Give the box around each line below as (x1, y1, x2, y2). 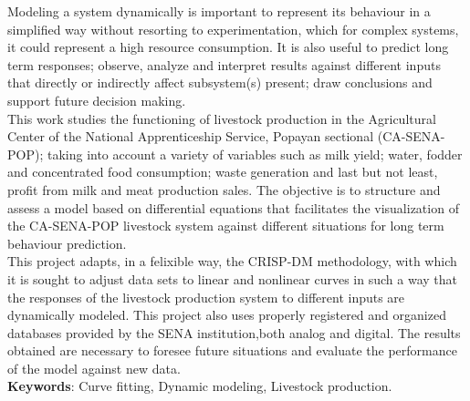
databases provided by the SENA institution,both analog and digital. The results (7, 323, 461, 342)
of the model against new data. (7, 358, 181, 377)
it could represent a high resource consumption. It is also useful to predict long (7, 37, 449, 57)
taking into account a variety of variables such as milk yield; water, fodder (47, 144, 463, 163)
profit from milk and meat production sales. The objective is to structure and (7, 180, 441, 199)
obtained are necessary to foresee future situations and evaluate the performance (7, 341, 457, 360)
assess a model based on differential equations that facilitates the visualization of (7, 198, 459, 217)
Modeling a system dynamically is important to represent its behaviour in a (7, 2, 431, 20)
